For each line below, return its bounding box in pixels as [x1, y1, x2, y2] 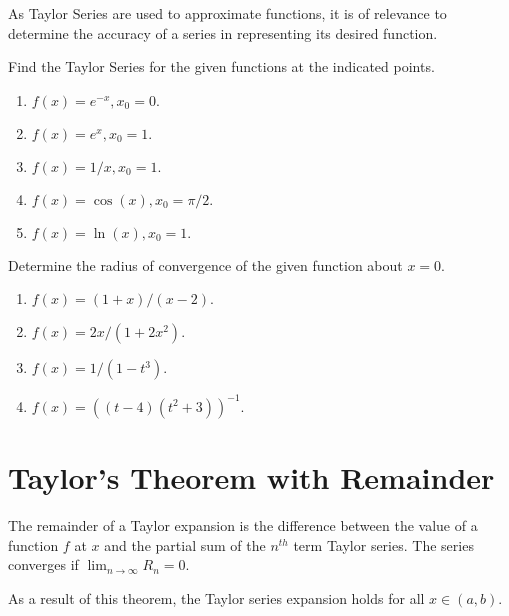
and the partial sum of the [104, 534, 266, 555]
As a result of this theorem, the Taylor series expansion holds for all [8, 587, 425, 608]
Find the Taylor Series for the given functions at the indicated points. [8, 56, 435, 77]
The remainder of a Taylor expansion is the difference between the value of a [8, 515, 478, 535]
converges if [8, 554, 79, 575]
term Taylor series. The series [293, 534, 474, 555]
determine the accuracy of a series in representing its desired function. [8, 22, 438, 43]
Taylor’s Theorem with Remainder [8, 457, 495, 498]
